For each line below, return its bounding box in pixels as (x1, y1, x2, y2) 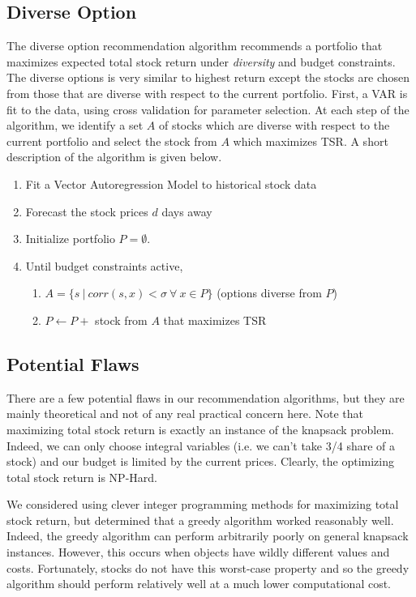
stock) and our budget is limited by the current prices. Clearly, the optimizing (6, 453, 395, 470)
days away (161, 203, 212, 220)
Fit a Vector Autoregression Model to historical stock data (25, 175, 317, 192)
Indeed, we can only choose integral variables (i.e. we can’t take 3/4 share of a (6, 437, 396, 454)
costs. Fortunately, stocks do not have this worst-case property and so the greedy (6, 559, 410, 576)
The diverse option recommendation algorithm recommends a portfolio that (6, 37, 383, 54)
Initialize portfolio (25, 230, 115, 247)
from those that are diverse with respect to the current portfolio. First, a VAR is (6, 84, 408, 101)
